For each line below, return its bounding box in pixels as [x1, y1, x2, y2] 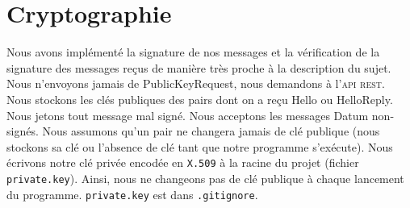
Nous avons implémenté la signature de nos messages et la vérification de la [6, 44, 380, 60]
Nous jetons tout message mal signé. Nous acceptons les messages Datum [6, 106, 369, 123]
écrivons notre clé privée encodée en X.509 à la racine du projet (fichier [6, 154, 359, 171]
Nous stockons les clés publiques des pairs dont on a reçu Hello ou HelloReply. [6, 90, 393, 107]
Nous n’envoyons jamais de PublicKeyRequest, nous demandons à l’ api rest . [6, 75, 385, 92]
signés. [6, 123, 39, 139]
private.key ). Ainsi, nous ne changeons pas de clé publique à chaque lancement [6, 169, 404, 186]
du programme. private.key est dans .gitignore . [6, 185, 258, 202]
